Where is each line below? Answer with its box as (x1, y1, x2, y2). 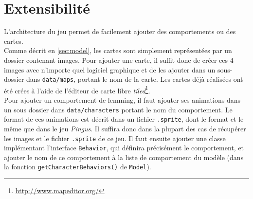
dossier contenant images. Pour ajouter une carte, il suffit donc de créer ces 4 (4, 54, 234, 65)
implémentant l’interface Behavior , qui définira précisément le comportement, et (4, 143, 244, 153)
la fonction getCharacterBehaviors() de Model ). (4, 162, 151, 172)
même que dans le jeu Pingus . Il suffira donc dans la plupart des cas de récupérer (4, 123, 246, 133)
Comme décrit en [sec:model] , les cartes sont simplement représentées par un (4, 45, 232, 55)
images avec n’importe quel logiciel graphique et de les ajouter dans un (4, 64, 216, 74)
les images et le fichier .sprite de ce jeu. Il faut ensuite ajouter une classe (4, 133, 226, 143)
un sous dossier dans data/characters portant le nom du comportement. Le (4, 104, 233, 114)
